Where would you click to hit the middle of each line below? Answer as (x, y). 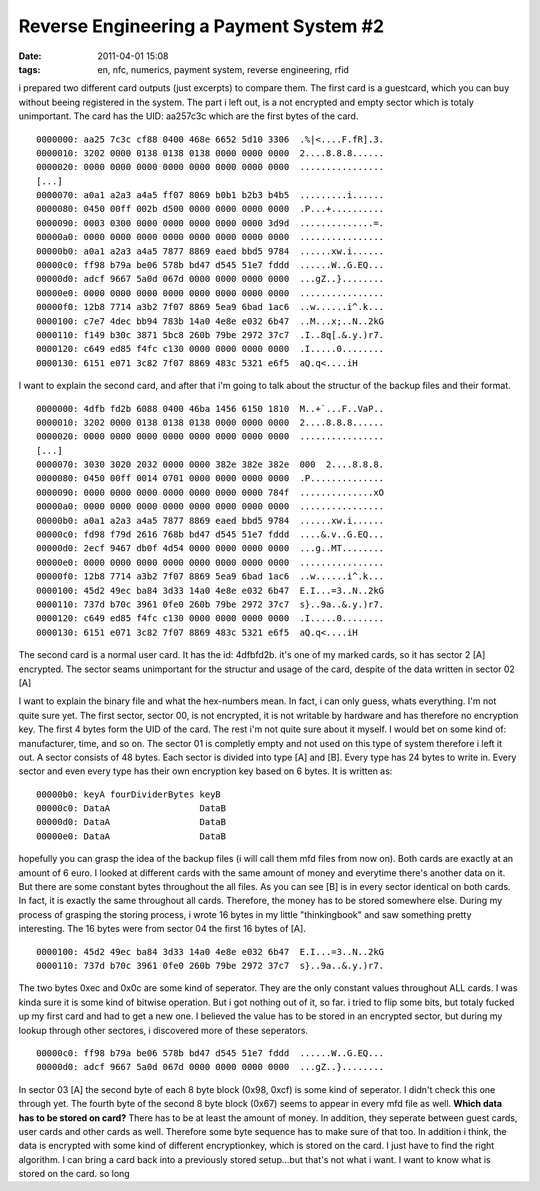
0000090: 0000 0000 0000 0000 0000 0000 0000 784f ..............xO (210, 492)
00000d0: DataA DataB (131, 822)
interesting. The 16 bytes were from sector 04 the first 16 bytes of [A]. (162, 929)
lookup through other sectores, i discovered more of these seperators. (163, 1030)
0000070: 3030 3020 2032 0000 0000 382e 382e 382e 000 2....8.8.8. (210, 464)
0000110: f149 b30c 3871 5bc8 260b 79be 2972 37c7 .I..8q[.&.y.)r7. (210, 334)
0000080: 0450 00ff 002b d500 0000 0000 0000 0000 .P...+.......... (210, 209)
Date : (30, 56)
